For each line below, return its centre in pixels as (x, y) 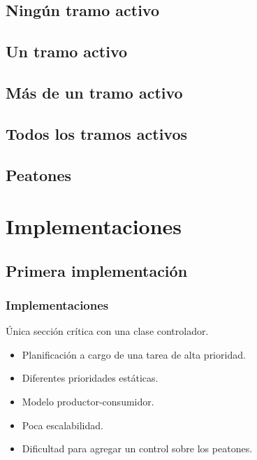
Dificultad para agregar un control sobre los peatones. (137, 448)
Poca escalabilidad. (63, 425)
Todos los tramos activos (97, 133)
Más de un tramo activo (94, 92)
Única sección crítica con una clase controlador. (107, 331)
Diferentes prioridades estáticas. (90, 378)
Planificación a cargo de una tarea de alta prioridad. (134, 354)
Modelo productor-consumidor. (88, 402)
